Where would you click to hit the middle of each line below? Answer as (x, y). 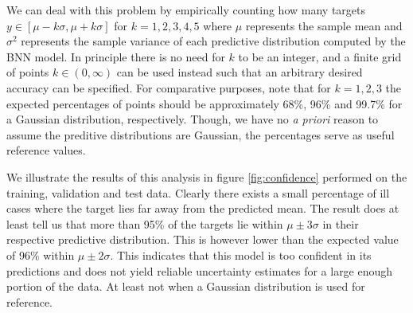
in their (341, 223)
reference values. (46, 150)
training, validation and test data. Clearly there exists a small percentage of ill (198, 192)
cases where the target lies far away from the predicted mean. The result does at (203, 208)
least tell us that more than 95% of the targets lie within (145, 223)
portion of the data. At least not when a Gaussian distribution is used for (186, 286)
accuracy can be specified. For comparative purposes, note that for (169, 87)
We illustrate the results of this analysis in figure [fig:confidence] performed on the (207, 176)
